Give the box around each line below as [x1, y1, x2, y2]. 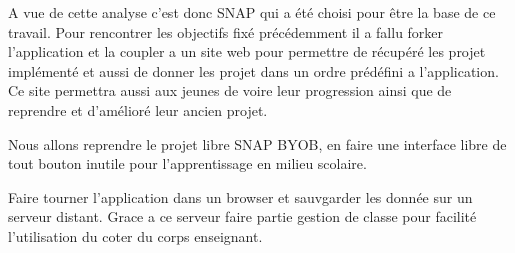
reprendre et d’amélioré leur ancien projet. [8, 99, 268, 120]
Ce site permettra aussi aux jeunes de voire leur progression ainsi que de [8, 80, 452, 101]
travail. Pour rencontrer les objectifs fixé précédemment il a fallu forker [8, 21, 444, 42]
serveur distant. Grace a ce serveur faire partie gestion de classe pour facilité [8, 206, 477, 227]
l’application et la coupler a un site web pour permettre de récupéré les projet [8, 41, 486, 62]
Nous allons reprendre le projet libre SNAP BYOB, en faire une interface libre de [8, 133, 507, 154]
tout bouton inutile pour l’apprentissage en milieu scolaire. [8, 153, 367, 174]
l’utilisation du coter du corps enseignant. [8, 225, 263, 246]
